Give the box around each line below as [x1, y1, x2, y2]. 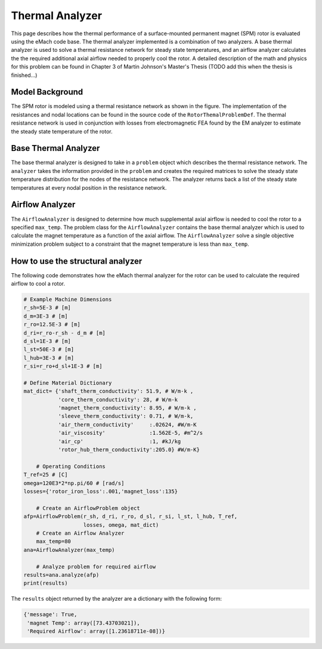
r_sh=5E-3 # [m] [23, 304, 72, 311]
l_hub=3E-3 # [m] [23, 354, 75, 361]
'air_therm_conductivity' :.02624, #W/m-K [58, 421, 197, 428]
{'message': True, [23, 611, 78, 618]
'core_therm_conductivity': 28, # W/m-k [58, 396, 178, 403]
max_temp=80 [36, 538, 72, 545]
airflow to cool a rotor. [11, 280, 66, 288]
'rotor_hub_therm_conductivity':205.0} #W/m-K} [58, 446, 200, 453]
